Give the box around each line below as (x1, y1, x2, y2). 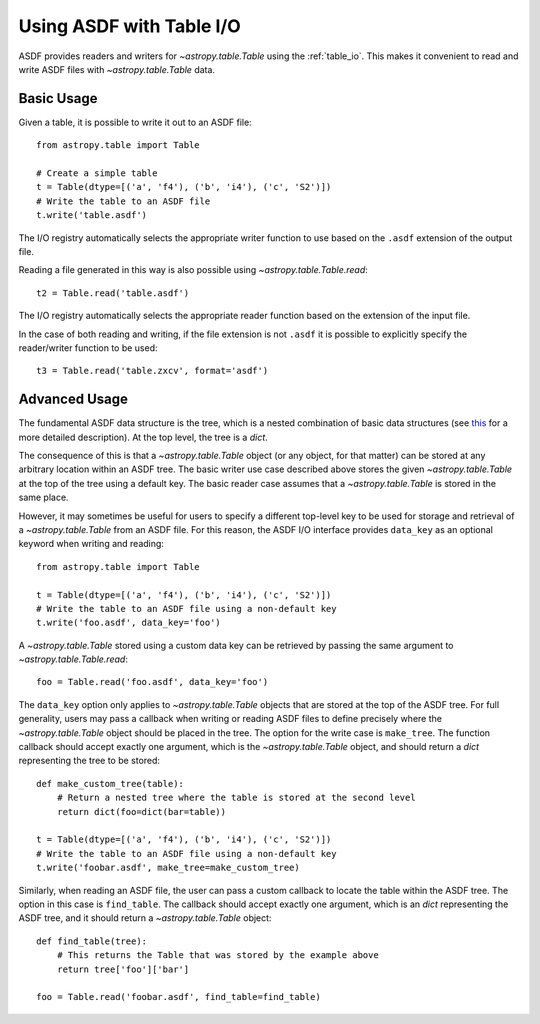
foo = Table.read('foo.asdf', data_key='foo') (36, 676, 269, 688)
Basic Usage (18, 90, 98, 107)
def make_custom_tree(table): (36, 778, 185, 789)
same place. (18, 491, 69, 504)
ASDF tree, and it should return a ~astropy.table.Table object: (18, 912, 272, 924)
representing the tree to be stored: (18, 755, 160, 767)
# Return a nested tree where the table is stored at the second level (56, 792, 416, 804)
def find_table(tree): (36, 935, 148, 947)
